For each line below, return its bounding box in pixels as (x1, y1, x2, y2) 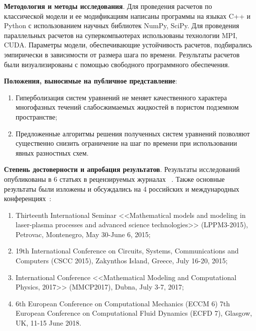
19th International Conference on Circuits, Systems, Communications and (15, 246, 239, 256)
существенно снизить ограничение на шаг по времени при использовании (15, 138, 237, 148)
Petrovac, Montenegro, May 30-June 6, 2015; (15, 229, 151, 239)
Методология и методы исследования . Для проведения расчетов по (4, 1, 212, 11)
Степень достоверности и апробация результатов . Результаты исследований (4, 164, 240, 174)
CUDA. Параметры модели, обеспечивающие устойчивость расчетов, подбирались (4, 40, 252, 50)
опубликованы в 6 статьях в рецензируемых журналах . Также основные (4, 173, 225, 184)
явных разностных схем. (15, 147, 89, 158)
